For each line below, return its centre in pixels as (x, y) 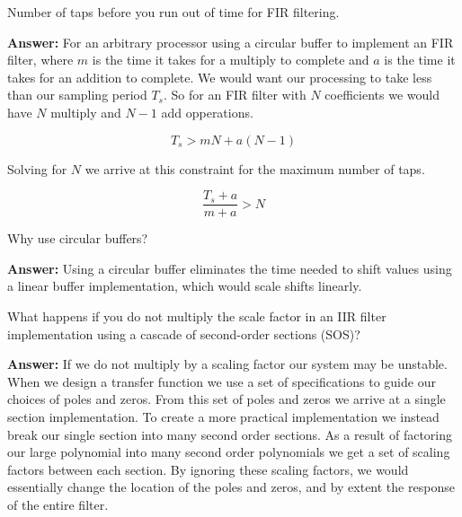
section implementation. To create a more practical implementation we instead (223, 416)
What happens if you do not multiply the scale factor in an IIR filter (197, 316)
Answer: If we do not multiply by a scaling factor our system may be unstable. (227, 364)
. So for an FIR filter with (235, 95)
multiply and (86, 112)
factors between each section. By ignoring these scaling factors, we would (208, 469)
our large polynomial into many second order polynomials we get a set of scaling (229, 452)
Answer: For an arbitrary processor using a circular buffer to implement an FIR (231, 42)
